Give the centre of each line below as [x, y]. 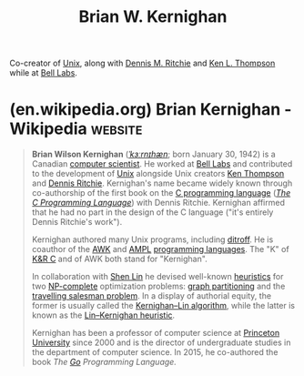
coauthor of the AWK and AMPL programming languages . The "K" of [160, 249]
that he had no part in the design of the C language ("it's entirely [152, 212]
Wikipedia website [76, 129]
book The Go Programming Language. [104, 362]
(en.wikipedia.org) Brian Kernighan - [151, 110]
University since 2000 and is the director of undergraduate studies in [161, 342]
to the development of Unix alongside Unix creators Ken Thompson [158, 174]
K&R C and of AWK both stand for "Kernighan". [119, 259]
